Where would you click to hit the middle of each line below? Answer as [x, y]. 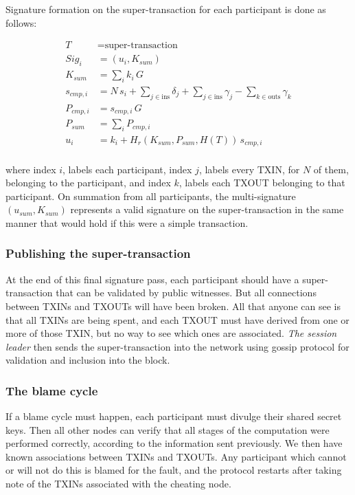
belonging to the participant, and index [88, 183]
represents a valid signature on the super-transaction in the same [207, 209]
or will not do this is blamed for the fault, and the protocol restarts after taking [174, 470]
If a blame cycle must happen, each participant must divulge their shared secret [174, 416]
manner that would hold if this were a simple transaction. [127, 222]
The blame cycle [52, 390]
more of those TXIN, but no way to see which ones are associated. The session [171, 333]
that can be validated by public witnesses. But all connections [186, 293]
